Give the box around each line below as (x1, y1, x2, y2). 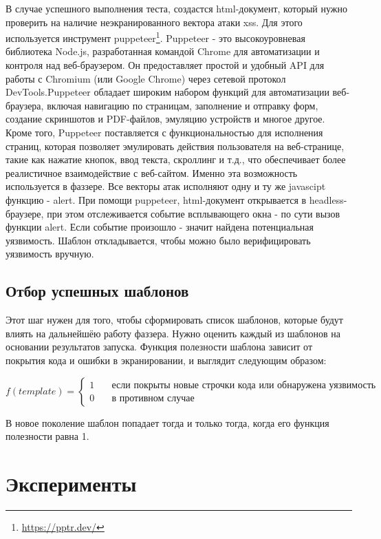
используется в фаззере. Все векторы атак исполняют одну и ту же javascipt (6, 179, 326, 193)
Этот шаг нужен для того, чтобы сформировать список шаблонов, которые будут (6, 313, 343, 327)
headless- (309, 192, 347, 207)
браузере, (6, 206, 44, 220)
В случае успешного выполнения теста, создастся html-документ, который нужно (6, 1, 347, 15)
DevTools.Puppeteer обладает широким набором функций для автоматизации (6, 85, 329, 99)
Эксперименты (6, 469, 137, 497)
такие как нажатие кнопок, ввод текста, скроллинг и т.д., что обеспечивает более (6, 152, 346, 167)
